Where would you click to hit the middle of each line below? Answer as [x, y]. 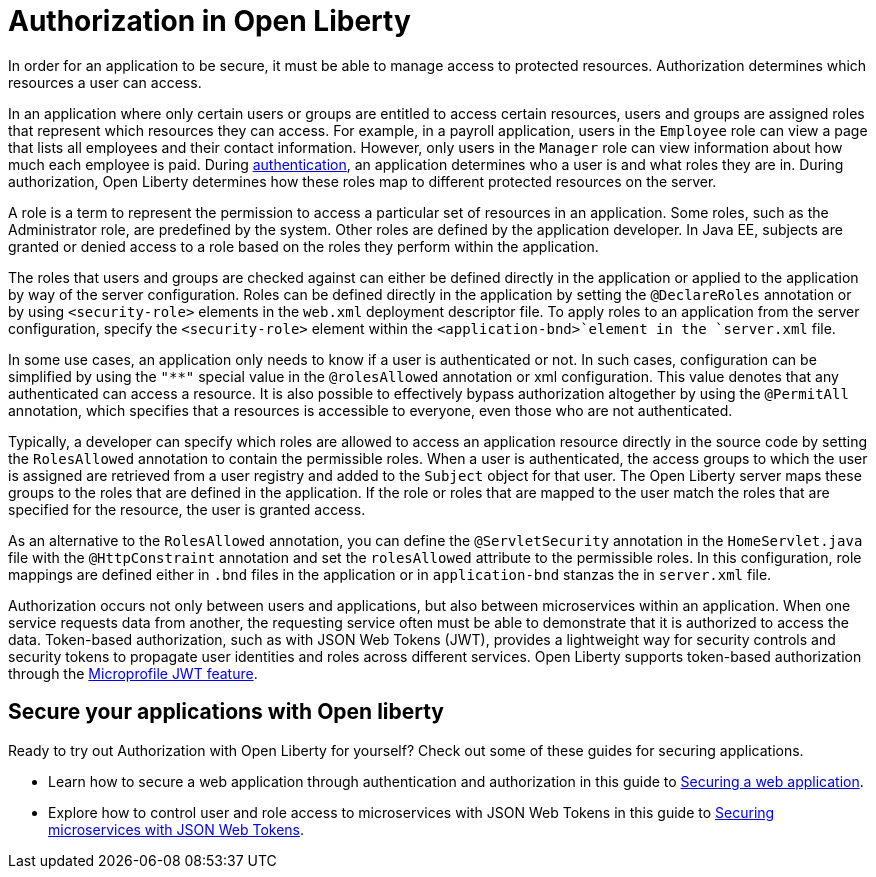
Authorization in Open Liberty [209, 21]
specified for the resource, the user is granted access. [187, 509]
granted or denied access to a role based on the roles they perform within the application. [303, 246]
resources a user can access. [105, 82]
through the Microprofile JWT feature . [133, 673]
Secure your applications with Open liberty [226, 712]
